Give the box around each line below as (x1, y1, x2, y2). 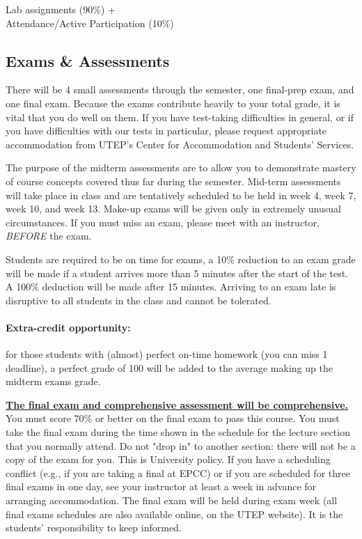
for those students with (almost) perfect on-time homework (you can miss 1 (6, 347, 328, 361)
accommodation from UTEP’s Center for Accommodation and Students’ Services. (6, 136, 354, 151)
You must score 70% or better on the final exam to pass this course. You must (6, 411, 340, 425)
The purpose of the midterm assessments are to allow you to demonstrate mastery (6, 160, 356, 175)
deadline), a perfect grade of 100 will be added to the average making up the (6, 360, 333, 375)
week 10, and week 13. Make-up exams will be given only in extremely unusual (6, 201, 341, 216)
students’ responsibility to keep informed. (6, 520, 182, 535)
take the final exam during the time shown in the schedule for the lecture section (6, 425, 350, 439)
